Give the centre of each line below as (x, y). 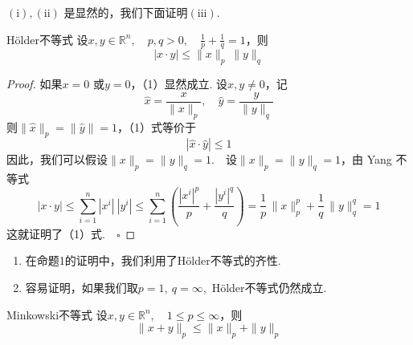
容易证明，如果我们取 (82, 287)
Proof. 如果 (35, 84)
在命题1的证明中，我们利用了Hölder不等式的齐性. (153, 260)
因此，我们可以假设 (57, 159)
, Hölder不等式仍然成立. (265, 287)
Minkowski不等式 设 (57, 314)
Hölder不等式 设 (47, 39)
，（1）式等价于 (156, 126)
